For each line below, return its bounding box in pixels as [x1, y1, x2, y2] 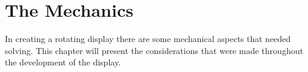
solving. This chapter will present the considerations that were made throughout [5, 44, 304, 56]
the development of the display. [5, 56, 121, 68]
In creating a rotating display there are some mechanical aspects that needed [5, 32, 291, 45]
